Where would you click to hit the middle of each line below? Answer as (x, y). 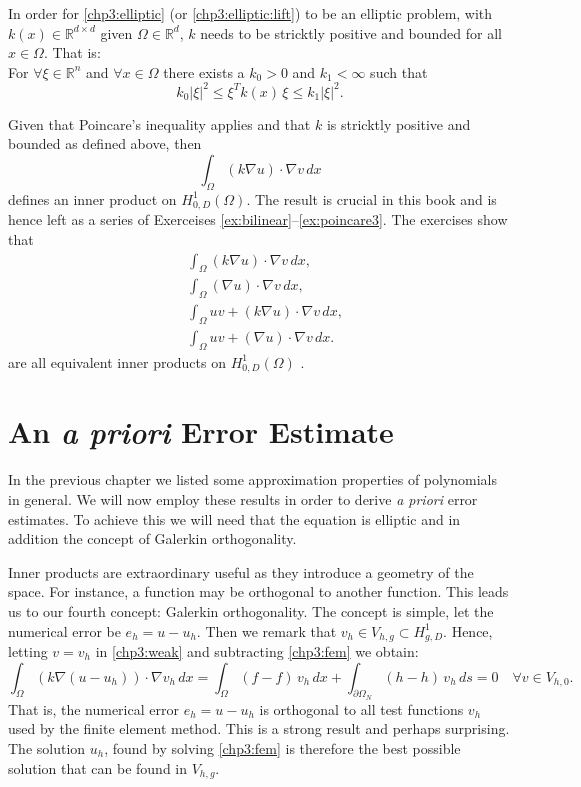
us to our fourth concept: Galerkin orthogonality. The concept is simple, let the (251, 610)
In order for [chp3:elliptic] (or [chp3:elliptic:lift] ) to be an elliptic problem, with (250, 13)
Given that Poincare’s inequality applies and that (159, 123)
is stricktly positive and (398, 123)
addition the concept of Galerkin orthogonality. (152, 538)
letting (28, 651)
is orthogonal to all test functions (361, 708)
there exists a (204, 71)
